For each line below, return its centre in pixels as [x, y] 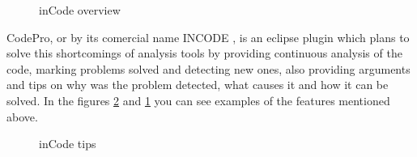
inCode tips [68, 144]
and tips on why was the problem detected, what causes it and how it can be [198, 85]
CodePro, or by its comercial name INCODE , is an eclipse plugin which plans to [208, 37]
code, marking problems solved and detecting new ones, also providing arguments [208, 68]
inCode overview [80, 10]
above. [22, 116]
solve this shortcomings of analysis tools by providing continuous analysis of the [204, 53]
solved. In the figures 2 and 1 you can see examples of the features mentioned [198, 100]
